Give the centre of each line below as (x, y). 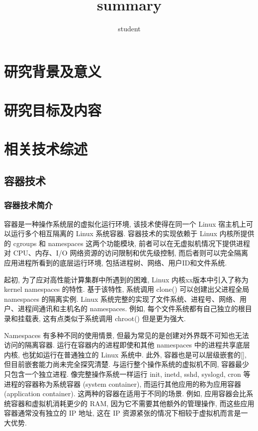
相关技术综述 (46, 149)
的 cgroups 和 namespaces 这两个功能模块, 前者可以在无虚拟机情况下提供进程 (127, 243)
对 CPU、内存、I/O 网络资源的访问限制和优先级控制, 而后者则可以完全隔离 (126, 253)
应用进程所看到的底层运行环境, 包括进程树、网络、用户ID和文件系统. (116, 263)
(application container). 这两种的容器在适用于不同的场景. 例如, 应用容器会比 (125, 393)
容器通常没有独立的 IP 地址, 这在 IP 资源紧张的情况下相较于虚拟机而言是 (123, 413)
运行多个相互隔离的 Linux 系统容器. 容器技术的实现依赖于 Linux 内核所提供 (132, 233)
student (129, 29)
